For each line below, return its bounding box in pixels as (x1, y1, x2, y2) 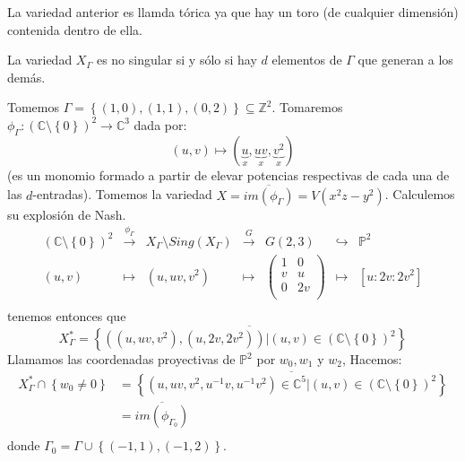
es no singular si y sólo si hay (96, 50, 257, 69)
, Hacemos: (341, 350, 402, 369)
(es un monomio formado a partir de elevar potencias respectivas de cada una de (7, 165, 450, 184)
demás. (7, 67, 46, 86)
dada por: (133, 115, 187, 134)
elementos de (271, 50, 342, 69)
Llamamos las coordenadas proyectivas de (7, 350, 236, 369)
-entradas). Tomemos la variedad (32, 185, 212, 204)
